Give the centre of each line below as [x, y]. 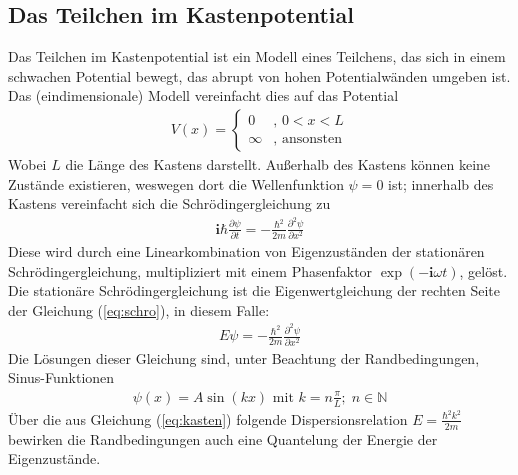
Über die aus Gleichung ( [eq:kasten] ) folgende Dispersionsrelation [208, 418]
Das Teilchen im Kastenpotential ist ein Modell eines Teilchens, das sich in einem [257, 56]
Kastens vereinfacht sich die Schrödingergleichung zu [169, 203]
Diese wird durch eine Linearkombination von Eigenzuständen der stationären [246, 251]
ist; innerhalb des [441, 183]
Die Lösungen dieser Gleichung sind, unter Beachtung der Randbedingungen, [244, 357]
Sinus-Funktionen [61, 377]
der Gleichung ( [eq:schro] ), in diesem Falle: [139, 309]
